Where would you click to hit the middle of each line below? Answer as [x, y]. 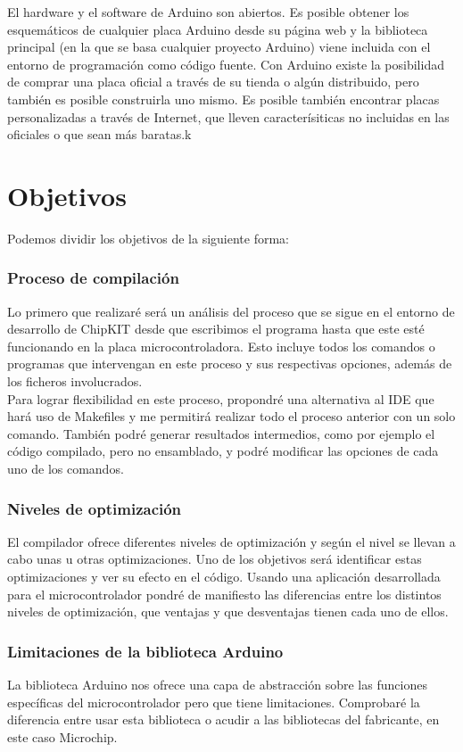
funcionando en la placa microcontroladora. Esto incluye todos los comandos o [221, 346]
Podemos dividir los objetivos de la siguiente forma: [148, 238]
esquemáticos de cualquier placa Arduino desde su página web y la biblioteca [218, 29]
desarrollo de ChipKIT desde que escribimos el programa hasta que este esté [216, 329]
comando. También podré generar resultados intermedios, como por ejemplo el [221, 433]
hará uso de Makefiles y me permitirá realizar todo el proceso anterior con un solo [231, 416]
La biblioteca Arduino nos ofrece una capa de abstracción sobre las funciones [217, 685]
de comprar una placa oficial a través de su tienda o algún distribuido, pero [213, 82]
